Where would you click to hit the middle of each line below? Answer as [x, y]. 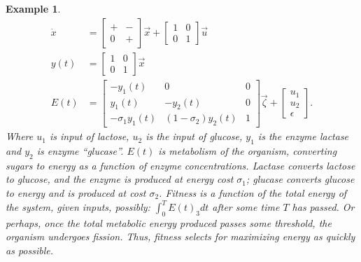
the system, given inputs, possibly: [78, 207]
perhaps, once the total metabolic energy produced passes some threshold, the [169, 222]
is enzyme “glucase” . [80, 150]
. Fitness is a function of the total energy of [253, 192]
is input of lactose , [89, 136]
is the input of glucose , [194, 136]
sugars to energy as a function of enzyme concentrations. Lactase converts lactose [180, 165]
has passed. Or [323, 207]
